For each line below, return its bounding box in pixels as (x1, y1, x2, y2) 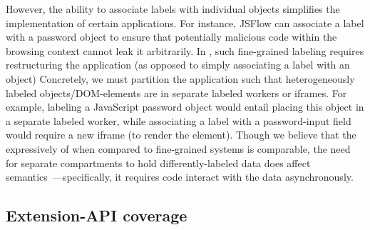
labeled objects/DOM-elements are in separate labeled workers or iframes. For (6, 85, 347, 100)
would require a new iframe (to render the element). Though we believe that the (6, 127, 356, 142)
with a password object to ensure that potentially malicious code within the (6, 29, 337, 44)
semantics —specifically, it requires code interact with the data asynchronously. (6, 169, 354, 184)
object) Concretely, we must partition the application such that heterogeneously (6, 71, 355, 86)
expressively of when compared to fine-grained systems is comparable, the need (6, 141, 351, 156)
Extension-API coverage (6, 204, 187, 226)
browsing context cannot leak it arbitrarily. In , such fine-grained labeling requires (6, 43, 364, 58)
